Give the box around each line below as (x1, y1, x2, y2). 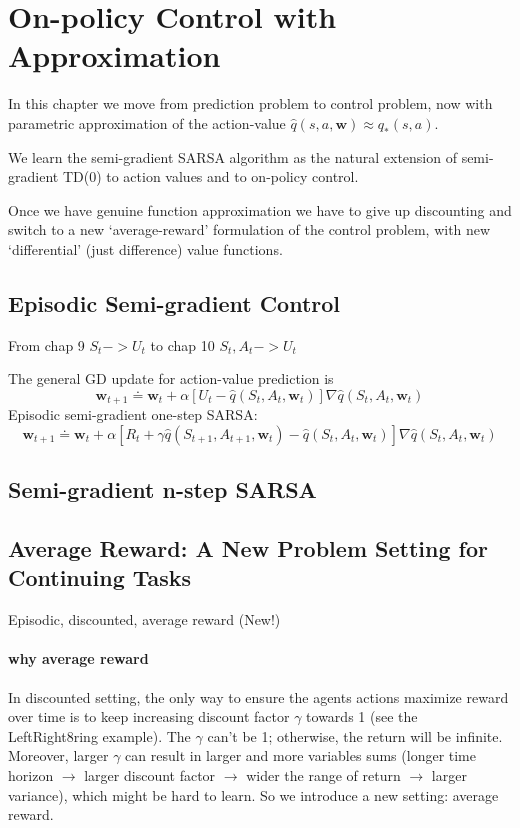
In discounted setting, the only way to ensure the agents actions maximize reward (8, 686, 509, 707)
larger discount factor (84, 765, 216, 786)
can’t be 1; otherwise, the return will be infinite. (207, 725, 503, 746)
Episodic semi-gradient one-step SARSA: (8, 404, 258, 425)
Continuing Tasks (8, 562, 192, 593)
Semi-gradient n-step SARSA (8, 474, 317, 505)
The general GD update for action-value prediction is (8, 368, 334, 389)
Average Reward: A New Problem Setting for (8, 533, 488, 564)
